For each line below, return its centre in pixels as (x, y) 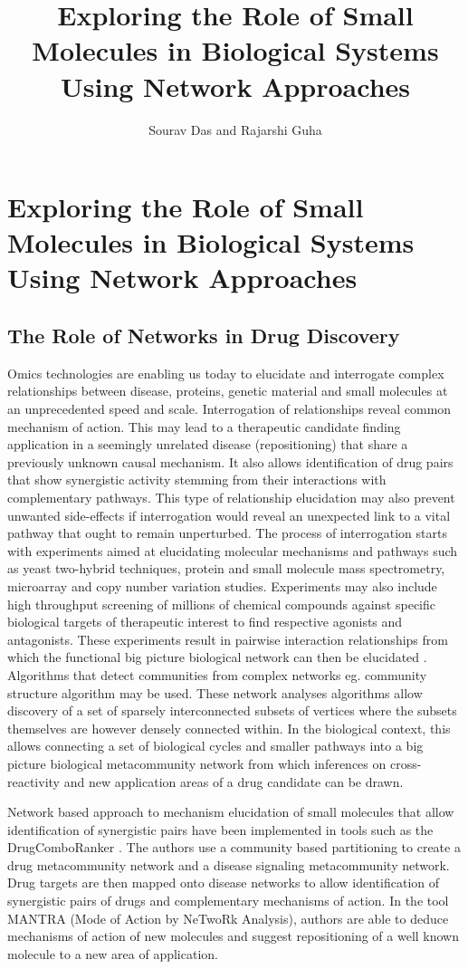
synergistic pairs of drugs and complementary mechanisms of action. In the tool (228, 901)
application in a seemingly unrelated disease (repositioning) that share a (208, 444)
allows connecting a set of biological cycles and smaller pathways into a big (215, 746)
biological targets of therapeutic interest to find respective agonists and (205, 622)
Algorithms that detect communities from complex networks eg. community (217, 674)
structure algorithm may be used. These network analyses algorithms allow (215, 692)
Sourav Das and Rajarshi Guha (235, 129)
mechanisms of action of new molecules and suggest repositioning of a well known (234, 936)
